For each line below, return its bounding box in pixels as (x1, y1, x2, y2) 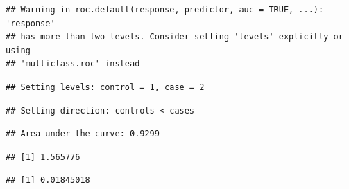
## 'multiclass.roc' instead (6, 59, 140, 69)
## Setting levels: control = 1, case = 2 (6, 82, 205, 92)
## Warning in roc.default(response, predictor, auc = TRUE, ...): (6, 5, 324, 15)
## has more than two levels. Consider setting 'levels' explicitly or (6, 32, 343, 42)
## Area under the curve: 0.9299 (6, 129, 160, 139)
